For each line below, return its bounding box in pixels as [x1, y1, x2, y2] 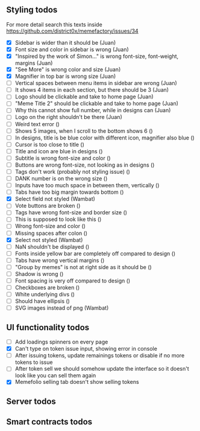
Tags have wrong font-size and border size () [14, 209, 128, 216]
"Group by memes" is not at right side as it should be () [14, 263, 152, 270]
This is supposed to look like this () [14, 215, 102, 223]
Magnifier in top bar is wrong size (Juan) [14, 72, 116, 80]
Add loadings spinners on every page [14, 338, 108, 346]
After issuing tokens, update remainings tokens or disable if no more [14, 352, 185, 359]
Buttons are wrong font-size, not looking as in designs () [14, 161, 155, 168]
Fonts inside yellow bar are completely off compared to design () [14, 250, 176, 257]
